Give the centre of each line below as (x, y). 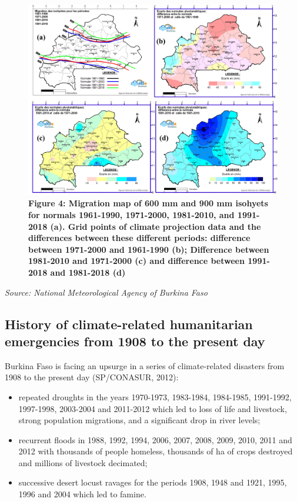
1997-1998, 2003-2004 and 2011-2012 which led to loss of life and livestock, (153, 408)
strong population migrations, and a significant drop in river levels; (139, 420)
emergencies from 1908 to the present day (135, 341)
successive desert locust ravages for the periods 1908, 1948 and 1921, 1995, (153, 482)
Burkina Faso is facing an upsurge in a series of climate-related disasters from (145, 365)
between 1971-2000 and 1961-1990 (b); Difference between (149, 249)
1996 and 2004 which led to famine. (82, 494)
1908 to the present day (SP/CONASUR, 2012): (92, 377)
